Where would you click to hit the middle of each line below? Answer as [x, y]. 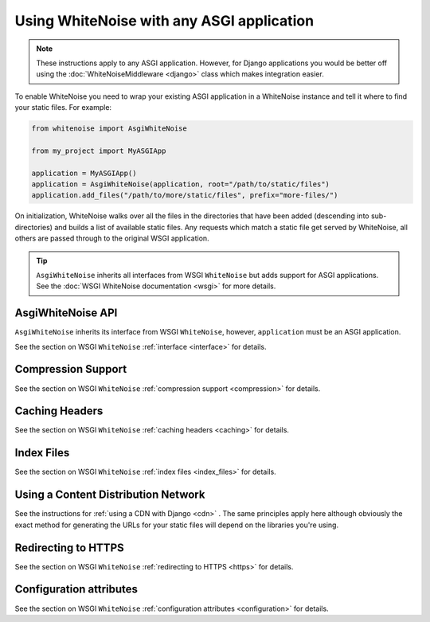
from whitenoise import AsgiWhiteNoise [109, 129]
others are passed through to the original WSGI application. [112, 238]
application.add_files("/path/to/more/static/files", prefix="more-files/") [185, 196]
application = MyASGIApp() [84, 173]
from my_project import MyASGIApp [99, 151]
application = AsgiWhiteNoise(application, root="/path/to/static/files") [181, 184]
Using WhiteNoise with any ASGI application [164, 21]
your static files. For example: [63, 108]
